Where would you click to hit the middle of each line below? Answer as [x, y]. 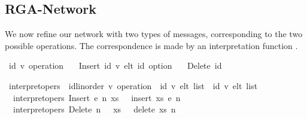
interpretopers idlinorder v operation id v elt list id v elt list [133, 85]
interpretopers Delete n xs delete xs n [94, 109]
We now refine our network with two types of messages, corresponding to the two [154, 34]
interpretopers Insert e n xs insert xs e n [97, 97]
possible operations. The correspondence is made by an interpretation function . [151, 45]
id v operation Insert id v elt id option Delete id [115, 65]
